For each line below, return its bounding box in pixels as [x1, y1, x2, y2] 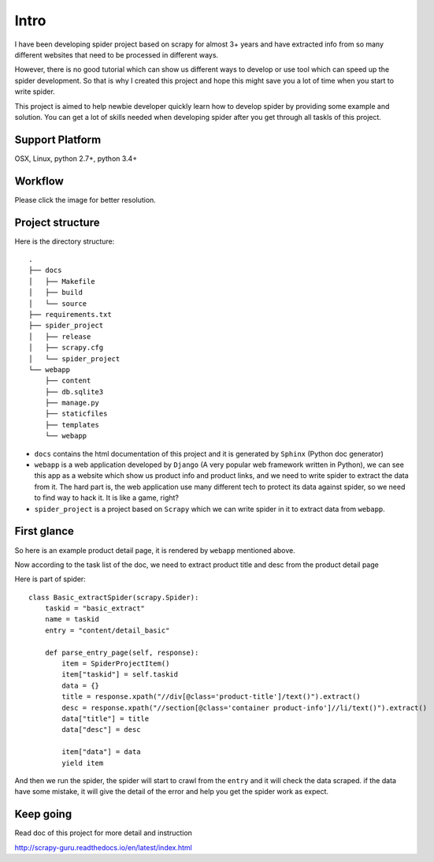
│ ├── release [28, 332, 91, 341]
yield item [61, 758, 104, 767]
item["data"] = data [61, 748, 141, 756]
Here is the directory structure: [14, 237, 115, 246]
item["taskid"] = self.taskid [61, 670, 179, 679]
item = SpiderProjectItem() [61, 659, 170, 668]
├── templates [44, 420, 100, 429]
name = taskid [44, 615, 100, 624]
